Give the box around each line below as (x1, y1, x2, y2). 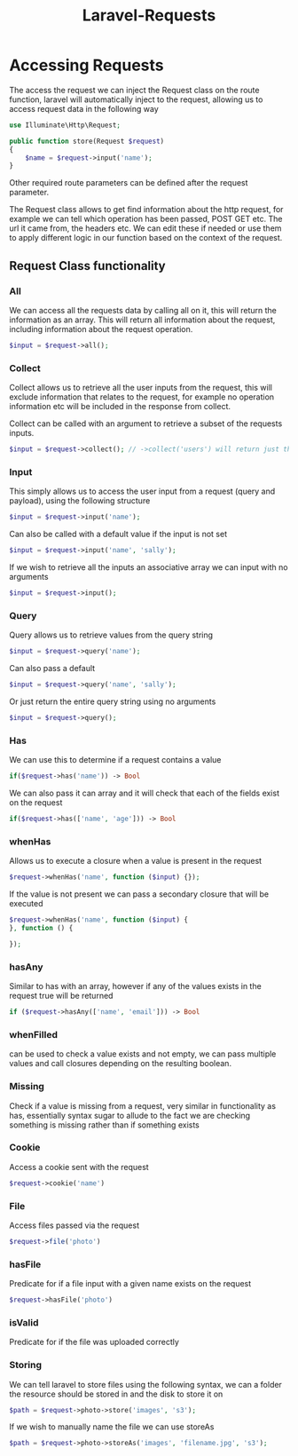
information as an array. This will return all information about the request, (9, 314, 276, 325)
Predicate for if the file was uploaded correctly (9, 1337, 180, 1348)
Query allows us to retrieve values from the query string (9, 629, 214, 640)
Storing (9, 1359, 43, 1372)
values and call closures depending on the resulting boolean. (9, 1058, 232, 1069)
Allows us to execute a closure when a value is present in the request (9, 856, 263, 866)
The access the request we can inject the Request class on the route (9, 84, 260, 95)
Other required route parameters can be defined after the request (9, 178, 248, 188)
